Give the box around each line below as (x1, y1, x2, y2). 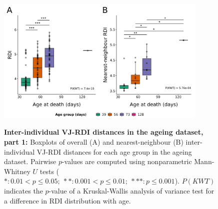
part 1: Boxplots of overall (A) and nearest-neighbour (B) (4, 136, 183, 147)
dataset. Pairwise (4, 156, 56, 167)
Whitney (4, 166, 30, 176)
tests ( (39, 166, 59, 176)
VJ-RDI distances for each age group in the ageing (36, 146, 192, 157)
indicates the (4, 185, 43, 196)
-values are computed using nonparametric (61, 156, 192, 167)
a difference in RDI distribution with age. (4, 195, 131, 206)
